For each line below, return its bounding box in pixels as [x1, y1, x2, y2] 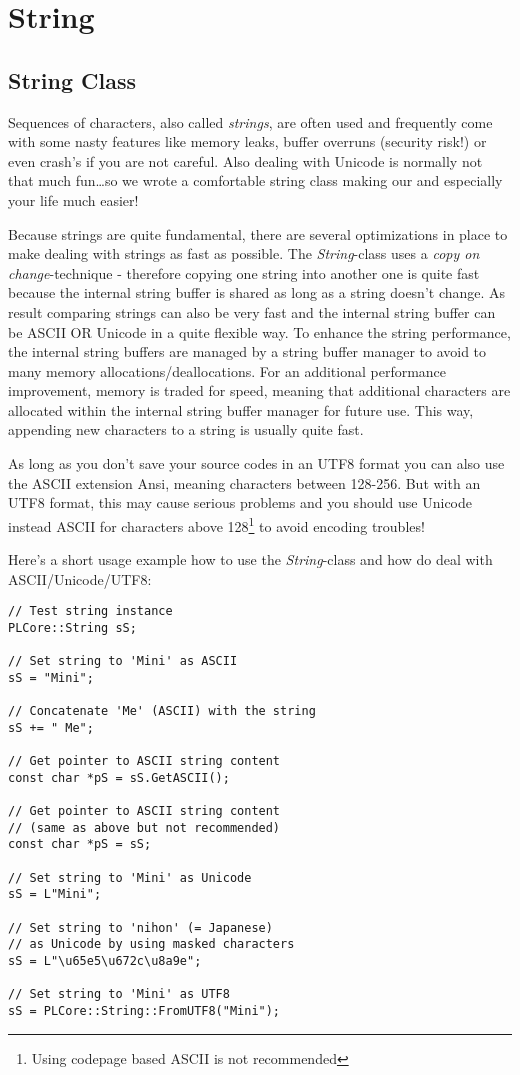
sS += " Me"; [8, 720, 94, 735]
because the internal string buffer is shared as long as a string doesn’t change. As [8, 282, 506, 303]
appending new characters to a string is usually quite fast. [8, 419, 364, 440]
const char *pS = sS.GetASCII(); [8, 770, 230, 785]
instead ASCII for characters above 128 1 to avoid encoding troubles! [8, 512, 425, 536]
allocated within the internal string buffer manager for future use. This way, [8, 399, 474, 420]
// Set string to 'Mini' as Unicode [8, 870, 252, 885]
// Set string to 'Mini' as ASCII [8, 654, 238, 669]
